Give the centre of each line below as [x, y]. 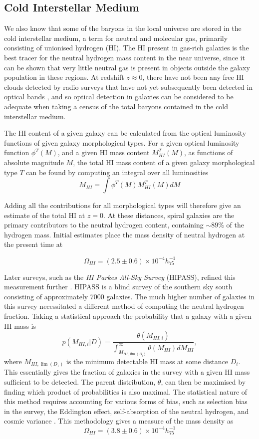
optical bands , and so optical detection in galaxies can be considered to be [119, 97]
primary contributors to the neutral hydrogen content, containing [104, 225]
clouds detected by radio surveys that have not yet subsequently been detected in [129, 87]
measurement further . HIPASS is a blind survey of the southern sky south [118, 287]
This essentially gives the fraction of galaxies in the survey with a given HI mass [127, 372]
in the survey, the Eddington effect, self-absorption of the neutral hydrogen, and [127, 411]
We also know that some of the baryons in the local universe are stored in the [123, 28]
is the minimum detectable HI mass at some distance [147, 361]
